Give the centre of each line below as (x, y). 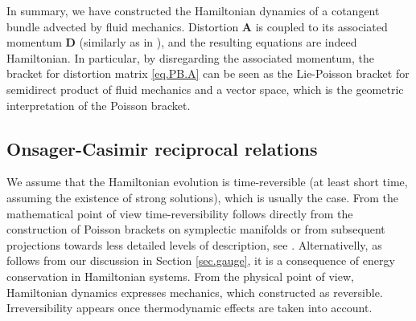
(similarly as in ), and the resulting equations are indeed (218, 42)
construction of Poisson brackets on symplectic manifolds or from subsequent (196, 229)
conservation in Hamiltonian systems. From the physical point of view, (180, 276)
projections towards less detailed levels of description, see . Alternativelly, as (194, 244)
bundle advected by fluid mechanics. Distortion (123, 26)
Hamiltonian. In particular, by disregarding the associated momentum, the (190, 57)
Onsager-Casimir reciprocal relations (162, 148)
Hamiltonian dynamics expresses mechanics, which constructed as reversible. (195, 292)
